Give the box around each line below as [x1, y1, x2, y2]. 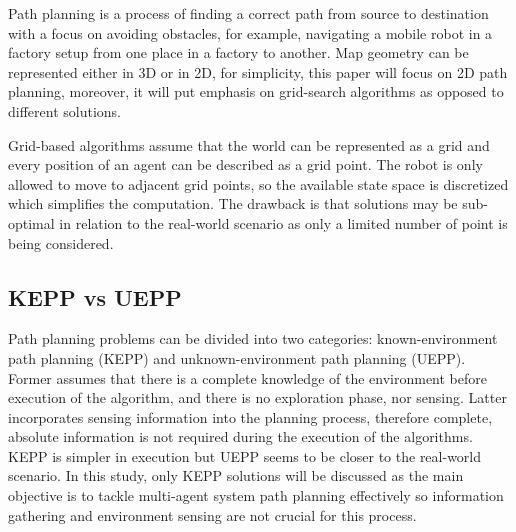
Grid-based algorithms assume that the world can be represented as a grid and [8, 134, 490, 155]
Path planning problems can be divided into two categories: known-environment [8, 328, 498, 349]
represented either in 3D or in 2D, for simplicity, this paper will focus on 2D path [8, 61, 508, 82]
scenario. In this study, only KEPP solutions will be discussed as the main [8, 465, 464, 486]
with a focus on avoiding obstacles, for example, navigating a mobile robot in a [8, 22, 493, 43]
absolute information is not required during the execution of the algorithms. [8, 426, 473, 447]
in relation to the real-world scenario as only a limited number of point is [59, 212, 508, 233]
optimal [8, 212, 55, 233]
